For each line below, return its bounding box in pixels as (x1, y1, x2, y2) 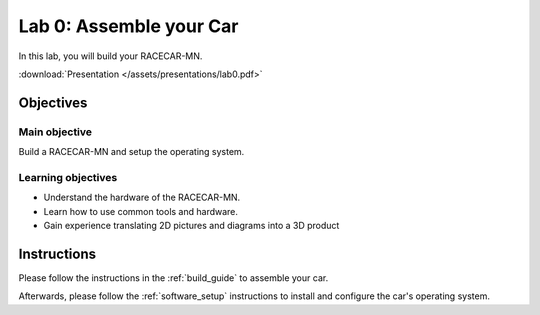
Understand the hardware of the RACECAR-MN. (43, 191, 241, 204)
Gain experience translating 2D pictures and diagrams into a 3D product (43, 220, 340, 232)
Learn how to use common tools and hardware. (43, 205, 239, 217)
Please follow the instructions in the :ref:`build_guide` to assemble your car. (18, 271, 329, 284)
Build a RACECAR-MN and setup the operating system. (18, 146, 245, 158)
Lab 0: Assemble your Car (18, 15, 239, 37)
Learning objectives (18, 170, 118, 184)
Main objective (18, 125, 93, 139)
